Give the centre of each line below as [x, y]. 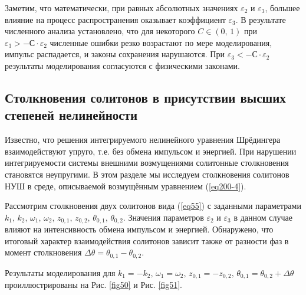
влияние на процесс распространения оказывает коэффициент [115, 19]
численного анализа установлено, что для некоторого [100, 31]
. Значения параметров [163, 217]
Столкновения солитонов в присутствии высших [145, 97]
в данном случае [263, 217]
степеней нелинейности [71, 115]
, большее [282, 8]
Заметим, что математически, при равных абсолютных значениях [121, 8]
